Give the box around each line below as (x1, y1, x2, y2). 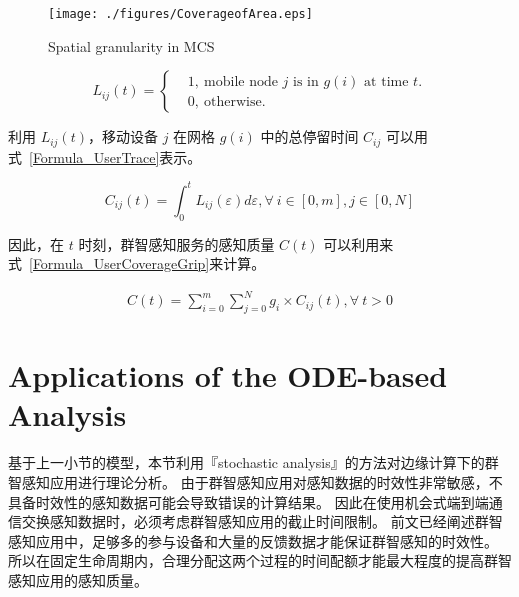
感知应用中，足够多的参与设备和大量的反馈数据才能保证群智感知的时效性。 (8, 530, 498, 551)
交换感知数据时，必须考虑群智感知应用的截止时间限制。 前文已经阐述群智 (21, 511, 503, 532)
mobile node (204, 74, 278, 89)
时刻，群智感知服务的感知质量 (78, 233, 275, 254)
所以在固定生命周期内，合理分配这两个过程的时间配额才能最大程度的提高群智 (8, 550, 512, 571)
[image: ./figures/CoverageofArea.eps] (48, 7, 313, 21)
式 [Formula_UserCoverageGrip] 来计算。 (8, 253, 266, 274)
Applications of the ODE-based (8, 355, 448, 396)
